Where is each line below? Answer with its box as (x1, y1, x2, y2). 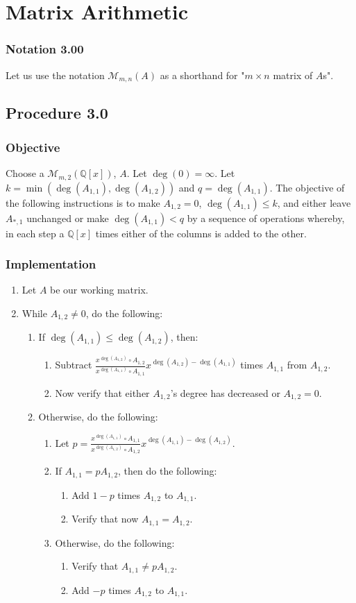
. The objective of (269, 180, 345, 194)
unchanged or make (26, 210, 109, 225)
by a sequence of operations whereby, (187, 210, 345, 225)
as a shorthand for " (160, 67, 245, 82)
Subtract (55, 357, 92, 372)
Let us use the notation (6, 67, 105, 82)
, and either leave (277, 195, 351, 210)
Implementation (6, 255, 96, 273)
